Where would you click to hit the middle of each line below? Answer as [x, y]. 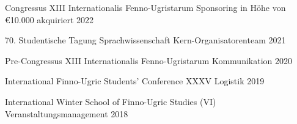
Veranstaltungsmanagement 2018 [67, 113]
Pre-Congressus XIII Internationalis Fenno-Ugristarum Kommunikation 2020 [149, 60]
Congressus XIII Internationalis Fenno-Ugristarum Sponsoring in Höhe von [145, 7]
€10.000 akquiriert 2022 [49, 19]
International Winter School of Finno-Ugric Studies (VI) [111, 101]
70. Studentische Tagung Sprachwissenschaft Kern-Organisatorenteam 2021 [145, 40]
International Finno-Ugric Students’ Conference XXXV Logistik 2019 [135, 81]
